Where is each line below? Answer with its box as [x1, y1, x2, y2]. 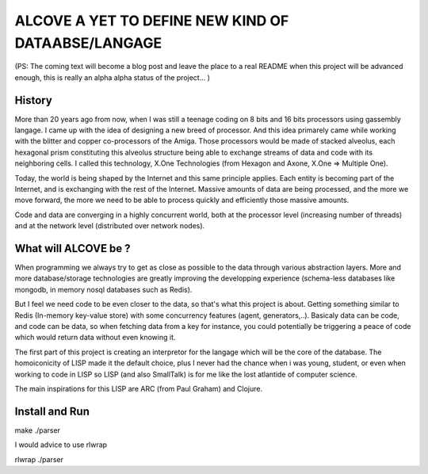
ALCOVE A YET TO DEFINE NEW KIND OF [14, 12, 289, 29]
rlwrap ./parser [14, 454, 63, 464]
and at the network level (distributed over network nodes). [14, 221, 205, 231]
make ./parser [14, 425, 61, 435]
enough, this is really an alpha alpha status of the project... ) [14, 72, 210, 82]
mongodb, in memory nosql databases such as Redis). [14, 285, 193, 294]
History [14, 94, 53, 107]
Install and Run [14, 404, 90, 418]
